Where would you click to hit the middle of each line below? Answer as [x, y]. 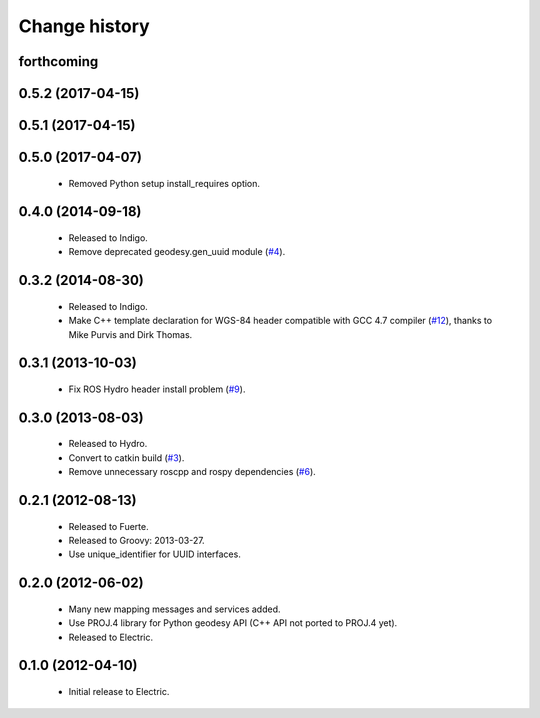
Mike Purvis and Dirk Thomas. [130, 334]
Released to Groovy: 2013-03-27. [136, 540]
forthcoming [58, 61]
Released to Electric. [111, 637]
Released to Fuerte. [108, 526]
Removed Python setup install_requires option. [164, 183]
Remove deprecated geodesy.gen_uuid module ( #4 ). [177, 252]
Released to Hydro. [108, 444]
